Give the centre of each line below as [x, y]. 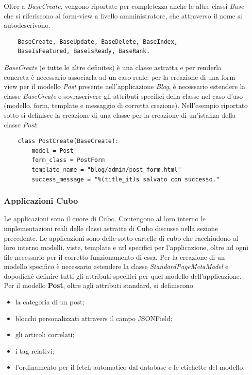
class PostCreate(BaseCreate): [68, 141]
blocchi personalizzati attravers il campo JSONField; [94, 318]
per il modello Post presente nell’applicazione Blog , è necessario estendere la [133, 86]
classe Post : [21, 124]
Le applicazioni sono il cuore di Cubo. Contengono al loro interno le [105, 219]
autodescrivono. [27, 25]
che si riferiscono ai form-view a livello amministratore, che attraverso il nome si [123, 15]
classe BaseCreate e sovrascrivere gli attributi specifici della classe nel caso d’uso [123, 96]
